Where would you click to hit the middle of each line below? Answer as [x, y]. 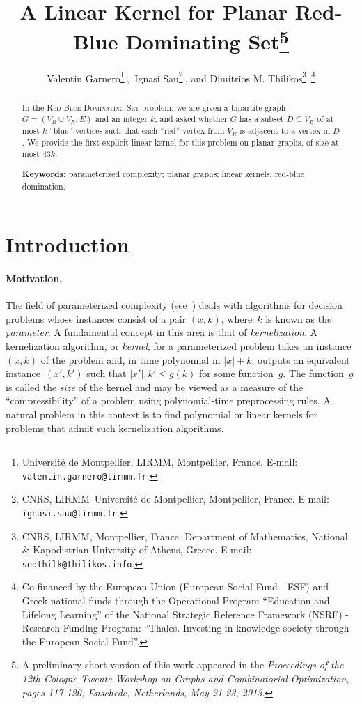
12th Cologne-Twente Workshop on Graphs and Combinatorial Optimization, [186, 678]
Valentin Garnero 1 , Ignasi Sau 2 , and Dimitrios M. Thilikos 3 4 [181, 77]
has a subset [261, 119]
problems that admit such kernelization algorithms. [115, 428]
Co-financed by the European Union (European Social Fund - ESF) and [175, 587]
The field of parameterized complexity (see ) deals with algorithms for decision [174, 305]
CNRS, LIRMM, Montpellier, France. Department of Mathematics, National [185, 536]
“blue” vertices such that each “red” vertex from [137, 130]
